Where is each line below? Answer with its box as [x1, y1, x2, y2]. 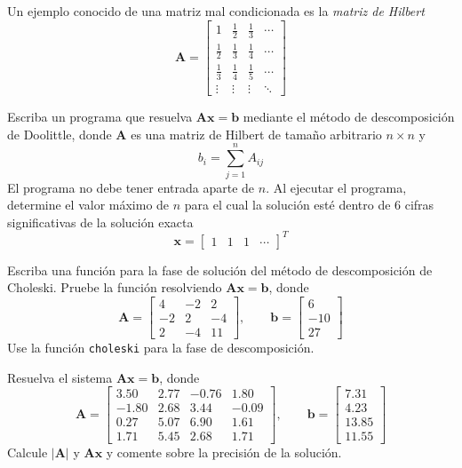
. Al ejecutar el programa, [266, 178, 407, 196]
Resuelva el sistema [7, 368, 113, 386]
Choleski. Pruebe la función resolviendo [7, 278, 222, 297]
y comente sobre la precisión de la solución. [106, 442, 342, 461]
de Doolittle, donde [7, 124, 112, 143]
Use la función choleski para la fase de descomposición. [7, 338, 315, 357]
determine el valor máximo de [7, 195, 170, 214]
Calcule [7, 442, 48, 461]
